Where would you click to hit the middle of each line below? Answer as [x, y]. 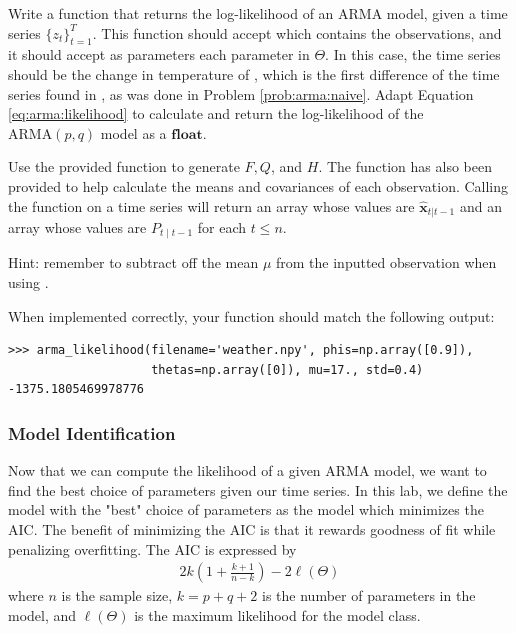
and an [480, 205]
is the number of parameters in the [369, 595]
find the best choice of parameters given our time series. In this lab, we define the [258, 489]
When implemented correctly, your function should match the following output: [251, 315]
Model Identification [92, 432]
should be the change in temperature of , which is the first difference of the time [254, 73]
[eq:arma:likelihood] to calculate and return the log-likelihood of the [216, 113]
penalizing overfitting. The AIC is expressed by [152, 548]
